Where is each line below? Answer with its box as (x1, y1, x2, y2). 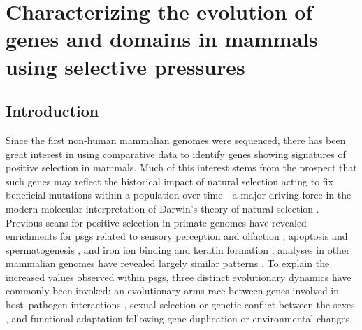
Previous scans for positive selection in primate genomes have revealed (6, 215, 307, 229)
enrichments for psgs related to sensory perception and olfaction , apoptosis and (6, 229, 348, 243)
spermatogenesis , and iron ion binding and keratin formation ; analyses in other (6, 242, 350, 257)
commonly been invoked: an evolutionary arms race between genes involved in (6, 283, 340, 298)
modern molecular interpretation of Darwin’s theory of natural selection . (6, 201, 319, 215)
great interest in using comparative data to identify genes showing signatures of (6, 146, 346, 161)
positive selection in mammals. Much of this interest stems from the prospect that (6, 160, 357, 175)
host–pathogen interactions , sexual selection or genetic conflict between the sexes (6, 297, 355, 312)
